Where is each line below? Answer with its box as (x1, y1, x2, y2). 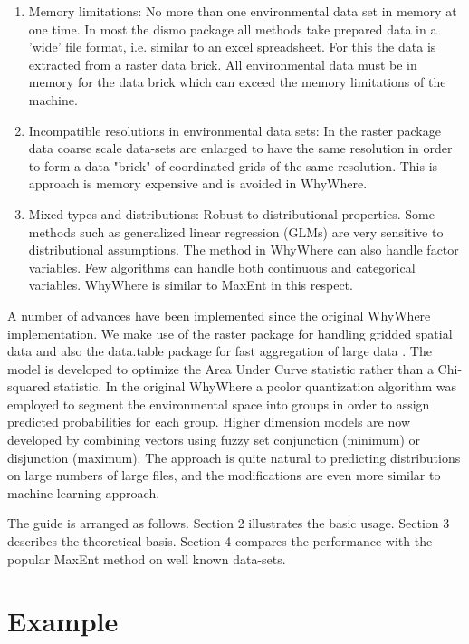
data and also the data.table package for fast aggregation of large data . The (7, 341, 432, 360)
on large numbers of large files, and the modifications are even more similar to (7, 466, 441, 485)
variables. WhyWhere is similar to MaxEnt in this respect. (28, 275, 353, 294)
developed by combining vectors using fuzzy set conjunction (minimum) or (7, 430, 421, 449)
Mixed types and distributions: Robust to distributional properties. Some (28, 204, 435, 223)
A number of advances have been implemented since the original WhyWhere (7, 305, 431, 324)
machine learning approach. (7, 483, 160, 502)
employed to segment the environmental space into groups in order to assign (7, 394, 430, 413)
